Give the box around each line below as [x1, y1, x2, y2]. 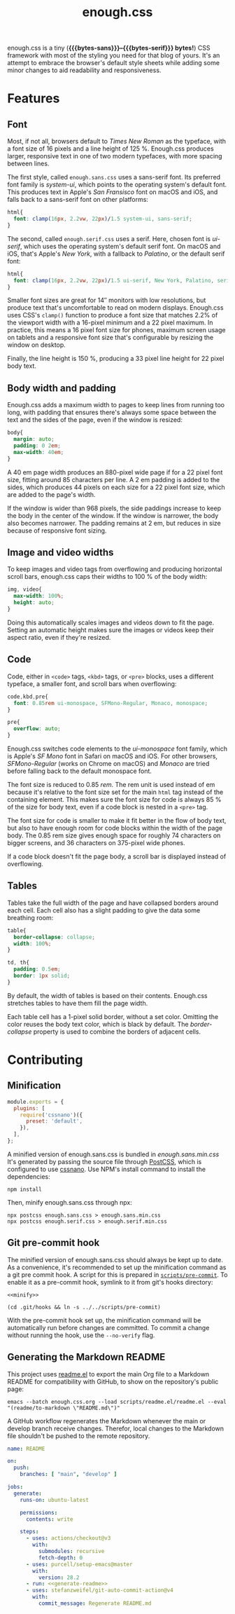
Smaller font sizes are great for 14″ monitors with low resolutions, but [7, 296, 206, 305]
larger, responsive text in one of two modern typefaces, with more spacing [7, 152, 222, 160]
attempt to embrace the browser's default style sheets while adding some [7, 59, 220, 67]
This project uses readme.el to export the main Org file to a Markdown [7, 1369, 210, 1378]
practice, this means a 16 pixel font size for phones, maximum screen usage [7, 326, 226, 334]
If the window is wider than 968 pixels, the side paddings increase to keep [7, 504, 222, 512]
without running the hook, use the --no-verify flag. [7, 1331, 155, 1339]
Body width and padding [7, 382, 117, 394]
